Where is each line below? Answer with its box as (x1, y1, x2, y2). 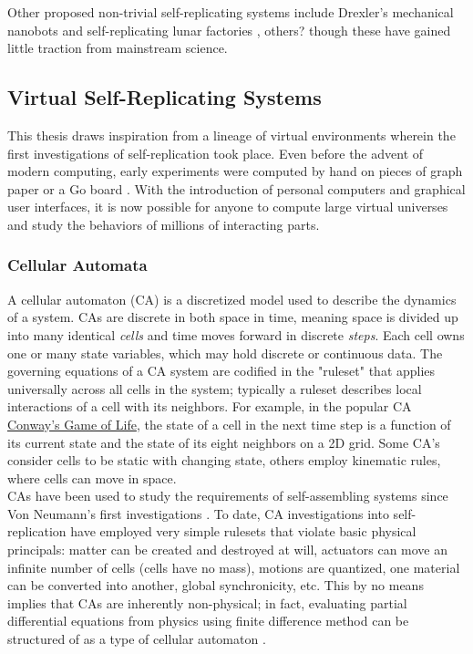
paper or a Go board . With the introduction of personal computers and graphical (7, 179, 466, 198)
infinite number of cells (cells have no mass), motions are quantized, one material (7, 557, 460, 576)
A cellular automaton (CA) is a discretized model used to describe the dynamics (7, 289, 457, 308)
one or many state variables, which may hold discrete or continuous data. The (7, 343, 443, 362)
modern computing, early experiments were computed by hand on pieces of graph (7, 161, 463, 181)
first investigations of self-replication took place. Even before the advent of (7, 143, 424, 162)
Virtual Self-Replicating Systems (7, 83, 322, 111)
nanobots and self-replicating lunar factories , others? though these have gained (7, 20, 451, 39)
